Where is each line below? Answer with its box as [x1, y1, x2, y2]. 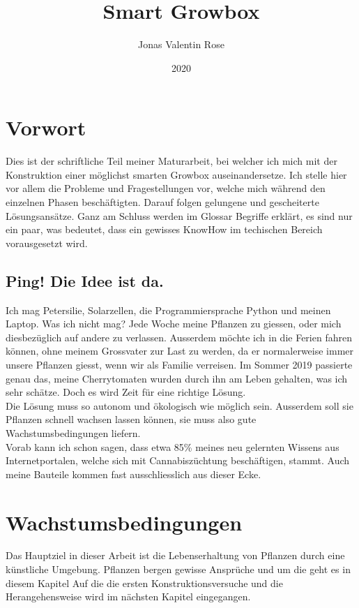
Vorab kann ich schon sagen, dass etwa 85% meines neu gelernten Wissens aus [6, 439, 339, 454]
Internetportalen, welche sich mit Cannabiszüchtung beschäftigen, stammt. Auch [6, 453, 350, 468]
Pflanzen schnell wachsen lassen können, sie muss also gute [6, 412, 257, 427]
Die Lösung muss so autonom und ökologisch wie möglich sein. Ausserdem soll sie [6, 398, 353, 413]
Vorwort [6, 113, 86, 142]
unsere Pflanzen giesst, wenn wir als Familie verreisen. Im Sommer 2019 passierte [6, 357, 353, 371]
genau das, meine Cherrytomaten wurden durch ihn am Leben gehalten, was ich [6, 371, 348, 385]
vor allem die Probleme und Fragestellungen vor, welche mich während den [6, 181, 326, 195]
